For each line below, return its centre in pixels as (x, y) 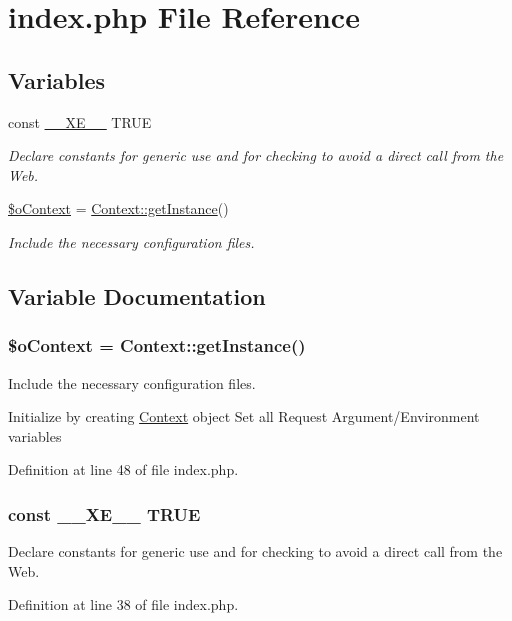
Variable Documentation (137, 295)
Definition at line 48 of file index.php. (123, 469)
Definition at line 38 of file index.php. (123, 604)
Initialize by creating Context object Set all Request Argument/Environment (244, 416)
